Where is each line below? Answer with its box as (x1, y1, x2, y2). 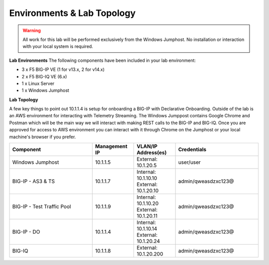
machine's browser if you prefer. (9, 134, 76, 140)
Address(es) (136, 149, 167, 156)
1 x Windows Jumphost (21, 87, 69, 93)
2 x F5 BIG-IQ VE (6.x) (21, 73, 67, 79)
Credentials (178, 146, 207, 153)
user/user (178, 159, 201, 166)
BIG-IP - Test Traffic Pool (12, 203, 71, 210)
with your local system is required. (22, 43, 93, 49)
